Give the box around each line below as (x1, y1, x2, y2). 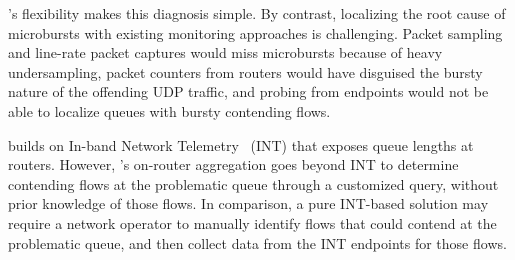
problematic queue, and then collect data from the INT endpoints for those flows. (8, 232, 507, 253)
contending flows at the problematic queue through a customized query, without (8, 173, 499, 194)
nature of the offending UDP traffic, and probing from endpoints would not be (8, 81, 489, 102)
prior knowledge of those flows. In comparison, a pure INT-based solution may (8, 193, 489, 214)
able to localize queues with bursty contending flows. (8, 100, 331, 121)
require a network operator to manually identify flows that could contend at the (8, 212, 497, 233)
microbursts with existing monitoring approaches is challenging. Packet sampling (8, 22, 503, 43)
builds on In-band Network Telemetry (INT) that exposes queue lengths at (8, 134, 474, 155)
